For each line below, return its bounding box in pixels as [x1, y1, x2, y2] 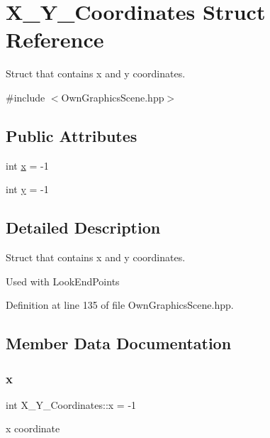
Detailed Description [6, 217, 161, 239]
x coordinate [6, 421, 60, 436]
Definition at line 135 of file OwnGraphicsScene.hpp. [6, 297, 234, 312]
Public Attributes [6, 124, 137, 146]
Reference [6, 25, 104, 54]
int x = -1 [6, 158, 49, 173]
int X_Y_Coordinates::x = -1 [6, 397, 137, 412]
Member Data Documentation [6, 332, 232, 354]
